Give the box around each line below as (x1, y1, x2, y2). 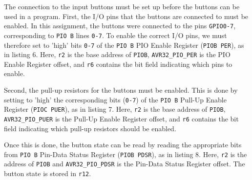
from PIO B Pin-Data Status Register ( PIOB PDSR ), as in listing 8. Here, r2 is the (4, 149, 247, 159)
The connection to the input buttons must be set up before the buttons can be (4, 1, 240, 11)
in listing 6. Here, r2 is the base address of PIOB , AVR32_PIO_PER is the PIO (4, 49, 231, 60)
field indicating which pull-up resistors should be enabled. (4, 123, 176, 133)
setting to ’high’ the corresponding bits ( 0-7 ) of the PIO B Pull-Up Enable (4, 94, 227, 104)
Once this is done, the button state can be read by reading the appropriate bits (4, 140, 242, 150)
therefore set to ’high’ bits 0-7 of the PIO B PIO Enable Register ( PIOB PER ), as (4, 40, 244, 50)
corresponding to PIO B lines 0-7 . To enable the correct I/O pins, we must (4, 30, 227, 40)
